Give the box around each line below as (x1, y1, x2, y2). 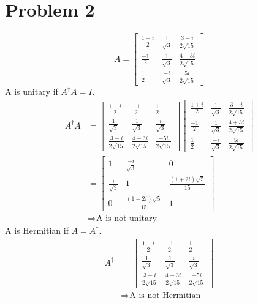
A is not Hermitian (129, 291, 201, 300)
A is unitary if (5, 85, 58, 98)
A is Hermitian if (5, 224, 69, 237)
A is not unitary (96, 214, 157, 223)
